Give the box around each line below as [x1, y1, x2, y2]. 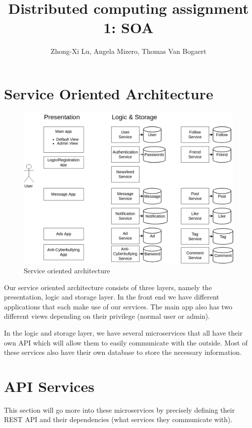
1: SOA [103, 17, 154, 38]
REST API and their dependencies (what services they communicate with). [4, 414, 233, 425]
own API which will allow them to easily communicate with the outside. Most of [4, 337, 248, 347]
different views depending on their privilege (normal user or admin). [4, 311, 210, 321]
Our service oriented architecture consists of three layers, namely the [4, 282, 212, 292]
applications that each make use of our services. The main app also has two [4, 301, 233, 311]
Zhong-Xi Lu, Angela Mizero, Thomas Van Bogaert [50, 46, 207, 56]
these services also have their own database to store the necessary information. [4, 347, 242, 357]
